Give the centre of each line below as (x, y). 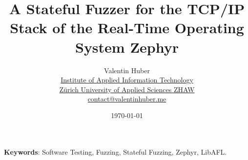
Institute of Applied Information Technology (127, 80)
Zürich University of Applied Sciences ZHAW (127, 89)
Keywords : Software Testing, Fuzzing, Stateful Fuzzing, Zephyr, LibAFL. (115, 152)
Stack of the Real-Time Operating (127, 28)
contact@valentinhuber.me (127, 99)
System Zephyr (127, 47)
